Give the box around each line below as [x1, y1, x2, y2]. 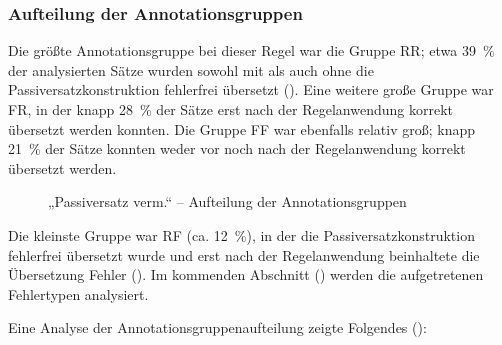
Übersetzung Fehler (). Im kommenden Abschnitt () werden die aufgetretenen [8, 264, 484, 285]
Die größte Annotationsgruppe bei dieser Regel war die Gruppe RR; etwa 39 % [8, 40, 495, 61]
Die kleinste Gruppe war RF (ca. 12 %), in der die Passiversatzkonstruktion [8, 224, 475, 245]
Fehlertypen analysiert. [8, 283, 149, 304]
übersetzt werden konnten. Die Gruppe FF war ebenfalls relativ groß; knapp [8, 118, 475, 139]
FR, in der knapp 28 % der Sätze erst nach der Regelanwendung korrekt [8, 99, 454, 119]
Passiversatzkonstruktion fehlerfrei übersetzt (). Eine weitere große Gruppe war [8, 79, 494, 100]
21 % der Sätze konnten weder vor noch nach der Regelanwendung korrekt [8, 138, 466, 159]
